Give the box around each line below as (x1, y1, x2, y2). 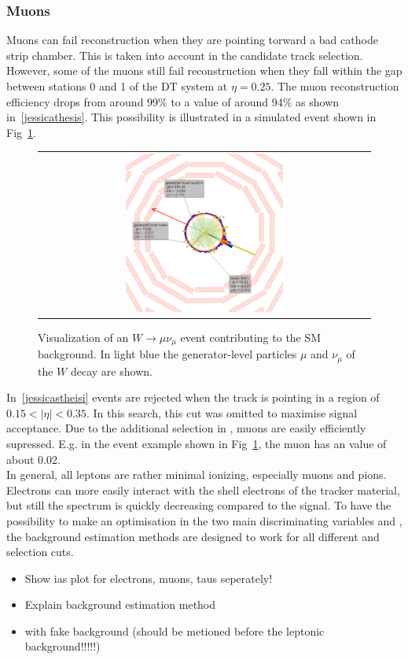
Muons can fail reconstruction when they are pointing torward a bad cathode (6, 32, 378, 48)
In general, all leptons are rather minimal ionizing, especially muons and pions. (6, 466, 387, 483)
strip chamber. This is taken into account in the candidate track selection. (6, 46, 363, 63)
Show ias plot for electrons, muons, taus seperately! (24, 569, 273, 586)
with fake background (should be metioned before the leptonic (24, 622, 325, 639)
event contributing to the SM (180, 328, 322, 345)
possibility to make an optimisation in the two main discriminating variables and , (6, 512, 402, 528)
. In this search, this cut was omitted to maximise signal (86, 404, 358, 421)
